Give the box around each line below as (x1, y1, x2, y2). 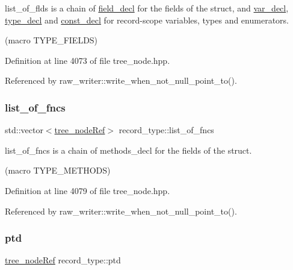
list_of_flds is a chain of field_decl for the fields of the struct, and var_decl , (5, 2, 289, 14)
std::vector (5, 124, 43, 136)
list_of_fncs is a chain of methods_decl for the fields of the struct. (5, 143, 252, 156)
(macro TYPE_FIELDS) (5, 34, 98, 46)
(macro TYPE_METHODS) (5, 164, 111, 177)
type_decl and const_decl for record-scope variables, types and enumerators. (5, 13, 289, 26)
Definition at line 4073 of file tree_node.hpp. (5, 54, 170, 66)
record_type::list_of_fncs (119, 124, 214, 136)
